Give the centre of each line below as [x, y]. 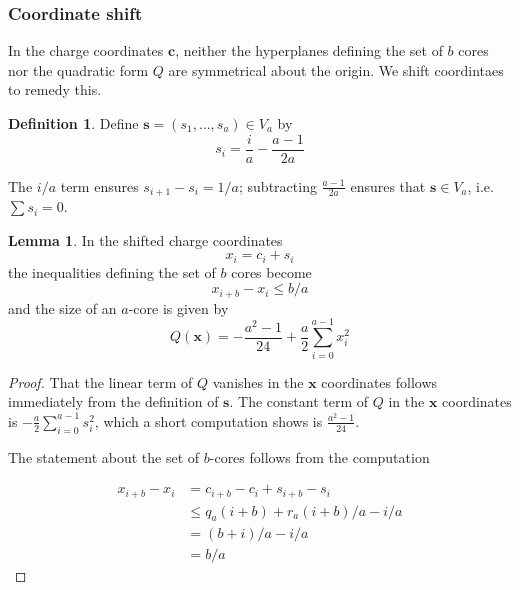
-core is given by [178, 307]
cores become [271, 271]
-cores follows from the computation [319, 456]
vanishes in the [258, 381]
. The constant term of [299, 401]
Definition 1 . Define [73, 123]
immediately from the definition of [113, 401]
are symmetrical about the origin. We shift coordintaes [336, 69]
